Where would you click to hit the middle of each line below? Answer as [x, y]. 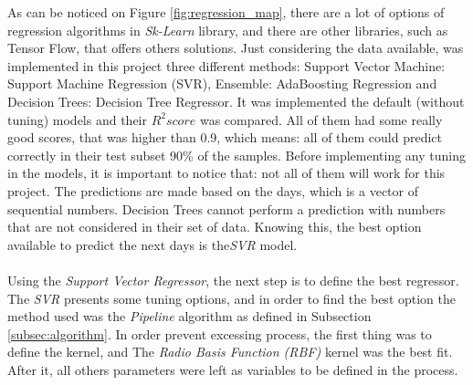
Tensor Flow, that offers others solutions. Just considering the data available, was [236, 48]
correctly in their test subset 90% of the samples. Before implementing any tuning [236, 155]
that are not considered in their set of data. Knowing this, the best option [215, 227]
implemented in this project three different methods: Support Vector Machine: [226, 65]
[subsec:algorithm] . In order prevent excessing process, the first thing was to [220, 333]
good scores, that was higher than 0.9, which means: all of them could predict [225, 137]
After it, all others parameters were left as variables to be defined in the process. [233, 369]
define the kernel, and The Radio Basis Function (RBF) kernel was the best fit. [230, 352]
